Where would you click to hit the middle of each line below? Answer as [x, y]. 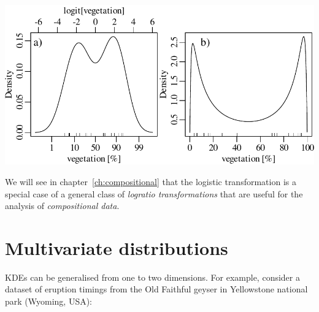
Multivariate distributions [117, 247]
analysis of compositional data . [62, 206]
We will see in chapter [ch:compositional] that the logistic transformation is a [151, 181]
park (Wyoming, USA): [49, 301]
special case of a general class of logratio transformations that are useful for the [154, 193]
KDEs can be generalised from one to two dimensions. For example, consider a [152, 277]
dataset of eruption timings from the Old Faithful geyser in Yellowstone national [156, 289]
